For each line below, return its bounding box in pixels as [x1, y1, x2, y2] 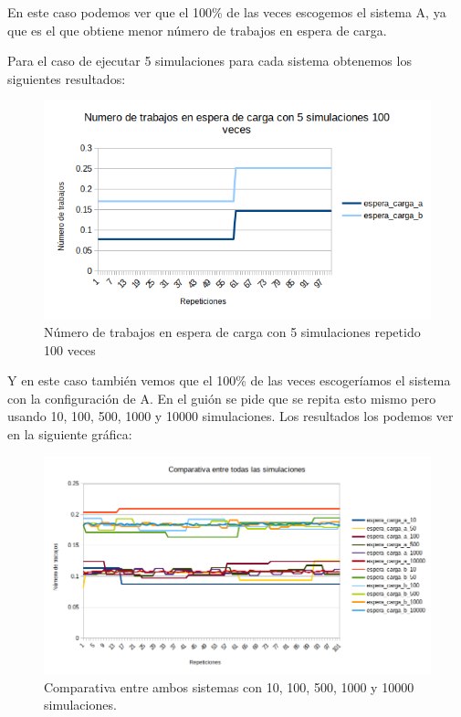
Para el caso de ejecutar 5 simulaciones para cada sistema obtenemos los [7, 51, 412, 70]
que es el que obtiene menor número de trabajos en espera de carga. [7, 20, 387, 39]
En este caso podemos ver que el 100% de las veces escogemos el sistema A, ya [7, 3, 446, 21]
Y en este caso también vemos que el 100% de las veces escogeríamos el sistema [7, 371, 451, 390]
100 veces [44, 340, 96, 359]
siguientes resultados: [7, 69, 126, 88]
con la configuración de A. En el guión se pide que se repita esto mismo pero [7, 388, 436, 407]
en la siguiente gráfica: [7, 424, 132, 443]
